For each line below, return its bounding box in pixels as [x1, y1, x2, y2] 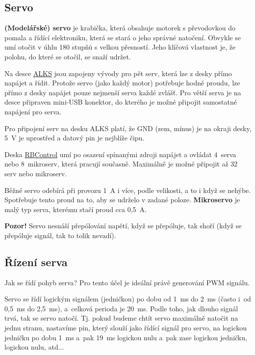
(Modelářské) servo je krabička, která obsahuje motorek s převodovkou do [4, 23, 236, 33]
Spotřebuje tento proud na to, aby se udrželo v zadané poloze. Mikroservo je [4, 194, 240, 205]
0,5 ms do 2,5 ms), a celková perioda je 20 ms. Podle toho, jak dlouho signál [4, 303, 238, 313]
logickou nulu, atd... [4, 342, 64, 352]
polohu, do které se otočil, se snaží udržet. [4, 51, 131, 61]
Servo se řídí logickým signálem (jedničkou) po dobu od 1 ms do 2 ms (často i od [4, 294, 251, 304]
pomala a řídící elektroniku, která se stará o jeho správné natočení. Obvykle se [4, 32, 241, 42]
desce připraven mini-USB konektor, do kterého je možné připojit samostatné [4, 97, 237, 107]
